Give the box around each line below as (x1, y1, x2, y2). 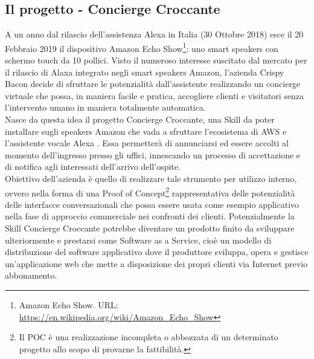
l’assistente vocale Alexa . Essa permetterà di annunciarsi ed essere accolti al (5, 137, 289, 149)
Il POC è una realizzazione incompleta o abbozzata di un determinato (19, 331, 278, 343)
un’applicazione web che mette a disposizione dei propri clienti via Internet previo (5, 257, 308, 270)
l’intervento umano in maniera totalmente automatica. (5, 101, 206, 114)
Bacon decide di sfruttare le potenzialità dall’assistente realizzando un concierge (5, 77, 301, 90)
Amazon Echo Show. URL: (19, 298, 118, 311)
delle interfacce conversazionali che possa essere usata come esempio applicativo (5, 198, 300, 210)
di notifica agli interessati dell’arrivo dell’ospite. (5, 160, 181, 173)
